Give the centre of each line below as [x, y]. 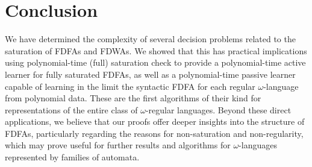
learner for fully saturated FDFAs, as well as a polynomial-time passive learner [150, 74]
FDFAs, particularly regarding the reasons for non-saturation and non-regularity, [154, 133]
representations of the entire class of [71, 109]
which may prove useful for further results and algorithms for [118, 145]
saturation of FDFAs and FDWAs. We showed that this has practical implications [156, 50]
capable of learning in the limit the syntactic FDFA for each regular [130, 86]
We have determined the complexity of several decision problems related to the [150, 39]
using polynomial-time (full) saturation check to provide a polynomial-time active [155, 62]
